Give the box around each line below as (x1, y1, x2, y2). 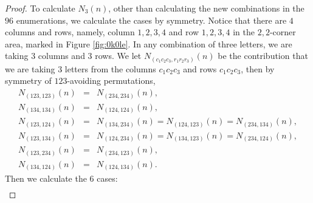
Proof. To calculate (5, 2, 75, 14)
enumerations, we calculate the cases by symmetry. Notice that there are (16, 13, 287, 26)
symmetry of (5, 74, 52, 87)
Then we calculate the (5, 172, 87, 185)
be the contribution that (218, 49, 308, 62)
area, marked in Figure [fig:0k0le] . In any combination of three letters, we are (5, 37, 292, 50)
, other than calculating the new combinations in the (108, 2, 304, 14)
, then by (241, 62, 275, 75)
